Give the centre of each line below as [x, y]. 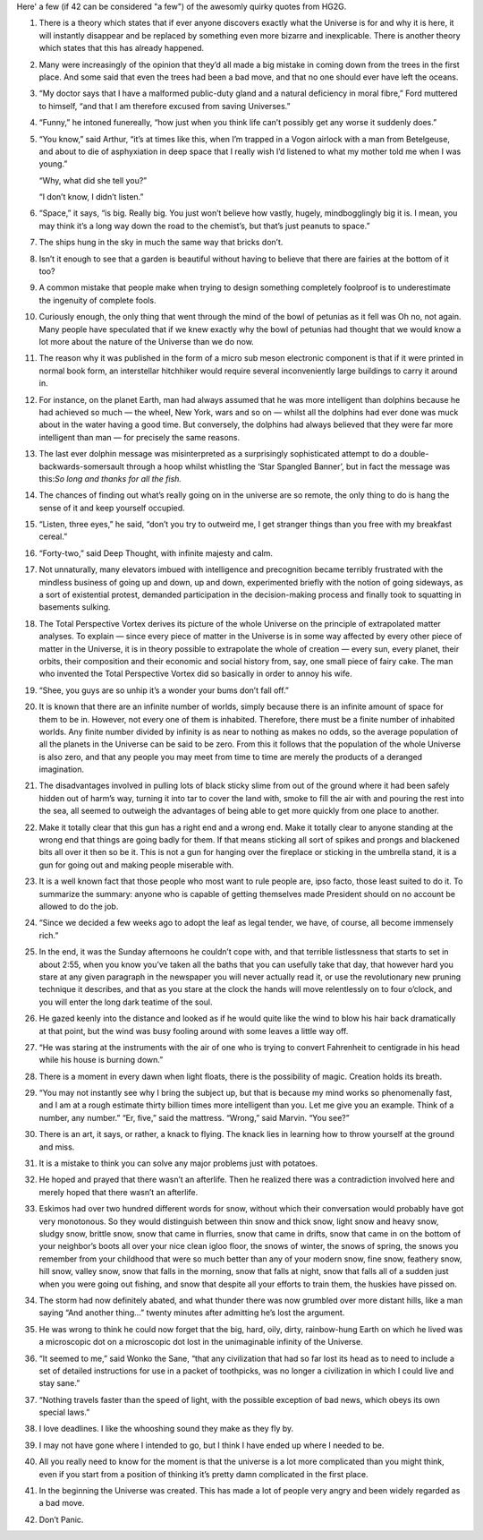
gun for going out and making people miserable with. [136, 865]
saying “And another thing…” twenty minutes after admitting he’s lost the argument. [192, 1313]
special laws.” [64, 1412]
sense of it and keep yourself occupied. [112, 508]
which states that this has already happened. [122, 48]
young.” [53, 164]
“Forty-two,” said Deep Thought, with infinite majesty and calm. [156, 553]
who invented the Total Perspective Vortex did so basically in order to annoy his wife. [195, 674]
